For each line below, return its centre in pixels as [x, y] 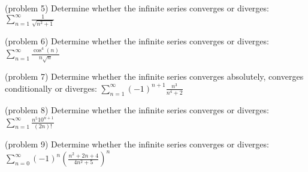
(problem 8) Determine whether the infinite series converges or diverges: [137, 110]
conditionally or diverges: [51, 88]
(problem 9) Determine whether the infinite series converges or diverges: [137, 144]
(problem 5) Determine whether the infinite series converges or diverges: [137, 8]
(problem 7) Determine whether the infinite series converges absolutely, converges [154, 76]
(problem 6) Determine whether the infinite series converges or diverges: [137, 40]
